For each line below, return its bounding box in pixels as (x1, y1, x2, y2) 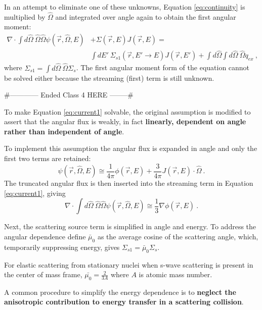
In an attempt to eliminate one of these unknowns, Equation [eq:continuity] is (4, 2, 245, 12)
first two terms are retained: (4, 153, 91, 164)
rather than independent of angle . (4, 126, 124, 136)
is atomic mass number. (139, 269, 212, 280)
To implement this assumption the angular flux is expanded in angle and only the (4, 143, 257, 153)
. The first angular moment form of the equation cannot (76, 62, 250, 73)
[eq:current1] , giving (4, 187, 66, 198)
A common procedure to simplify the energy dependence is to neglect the (4, 286, 236, 297)
